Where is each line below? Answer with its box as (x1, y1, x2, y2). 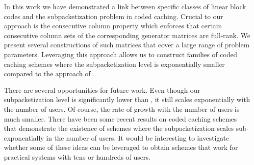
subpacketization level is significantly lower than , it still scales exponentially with (4, 94, 250, 104)
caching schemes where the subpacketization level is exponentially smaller (4, 59, 225, 69)
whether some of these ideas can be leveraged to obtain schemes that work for (4, 142, 238, 152)
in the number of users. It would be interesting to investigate (46, 132, 229, 143)
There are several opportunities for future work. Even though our (4, 84, 201, 95)
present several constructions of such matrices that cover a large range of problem (4, 40, 250, 50)
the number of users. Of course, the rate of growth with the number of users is (4, 103, 240, 114)
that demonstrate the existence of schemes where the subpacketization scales (4, 123, 234, 133)
